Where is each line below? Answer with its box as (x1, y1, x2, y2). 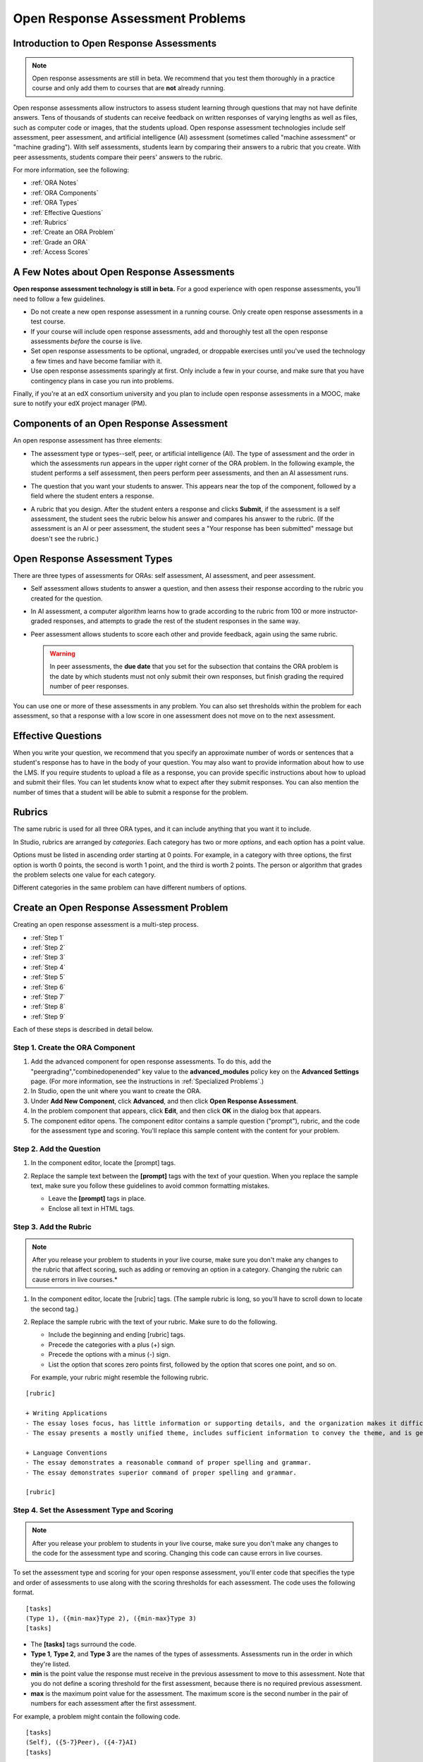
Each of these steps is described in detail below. (13, 1025, 154, 1034)
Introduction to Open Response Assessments (13, 37, 217, 49)
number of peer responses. (49, 682, 130, 691)
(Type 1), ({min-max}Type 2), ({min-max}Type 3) (25, 1614, 197, 1622)
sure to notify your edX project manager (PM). (13, 399, 147, 408)
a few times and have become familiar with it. (30, 357, 162, 365)
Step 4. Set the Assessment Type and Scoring (13, 1505, 173, 1515)
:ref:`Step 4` (30, 963, 66, 971)
